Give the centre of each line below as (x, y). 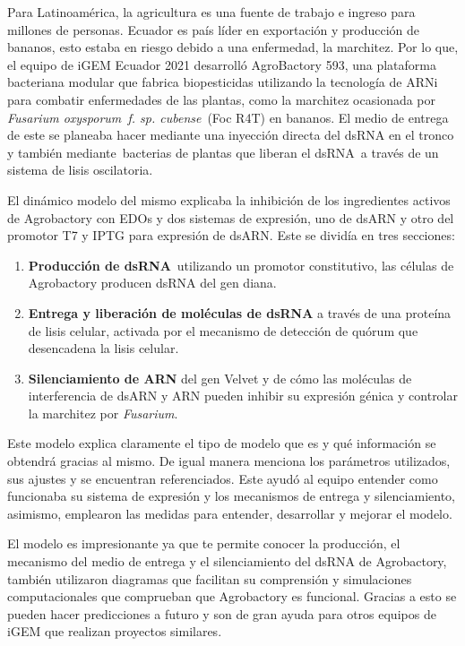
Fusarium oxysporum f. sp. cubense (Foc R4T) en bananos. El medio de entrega (228, 117)
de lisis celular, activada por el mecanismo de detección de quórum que (223, 330)
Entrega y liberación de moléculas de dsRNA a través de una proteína (240, 312)
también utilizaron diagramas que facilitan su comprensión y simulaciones (210, 578)
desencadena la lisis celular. (103, 348)
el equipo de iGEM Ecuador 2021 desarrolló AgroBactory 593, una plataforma (222, 64)
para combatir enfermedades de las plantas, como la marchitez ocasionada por (222, 99)
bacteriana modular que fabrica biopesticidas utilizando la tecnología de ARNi (223, 82)
